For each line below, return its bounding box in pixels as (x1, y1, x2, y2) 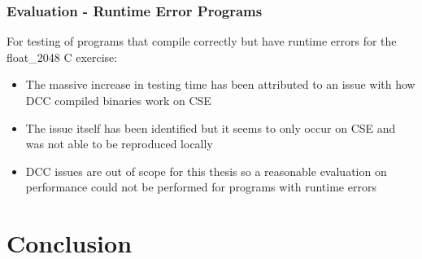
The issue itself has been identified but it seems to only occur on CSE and (25, 119, 396, 136)
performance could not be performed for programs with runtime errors (25, 178, 376, 195)
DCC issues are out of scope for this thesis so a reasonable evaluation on (25, 162, 387, 179)
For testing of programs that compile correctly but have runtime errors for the (7, 33, 397, 50)
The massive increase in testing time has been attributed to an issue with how (25, 76, 415, 93)
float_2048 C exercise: (7, 48, 118, 65)
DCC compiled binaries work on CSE (25, 92, 211, 108)
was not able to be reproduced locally (25, 135, 213, 152)
